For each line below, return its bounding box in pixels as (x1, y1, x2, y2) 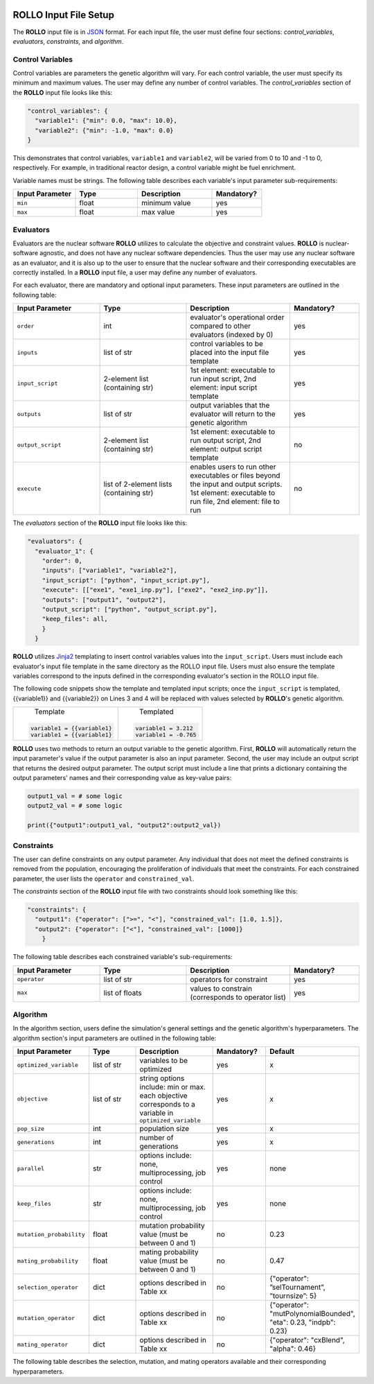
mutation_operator (17, 1314, 75, 1322)
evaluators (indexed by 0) (190, 330, 274, 340)
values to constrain (190, 983, 253, 993)
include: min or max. (139, 1082, 206, 1092)
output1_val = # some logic (27, 793, 123, 800)
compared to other (190, 321, 251, 331)
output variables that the (190, 401, 270, 410)
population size (139, 1124, 190, 1134)
